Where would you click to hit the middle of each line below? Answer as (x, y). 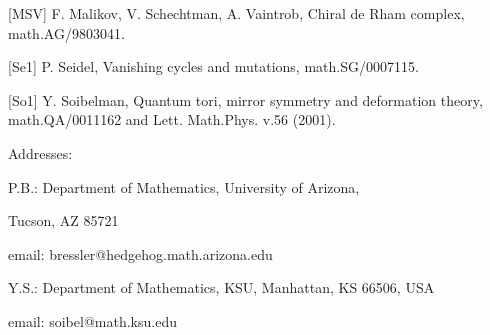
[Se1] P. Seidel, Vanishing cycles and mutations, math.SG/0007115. (213, 66)
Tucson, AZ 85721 (63, 220)
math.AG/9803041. (66, 32)
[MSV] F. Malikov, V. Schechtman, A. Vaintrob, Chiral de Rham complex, (236, 13)
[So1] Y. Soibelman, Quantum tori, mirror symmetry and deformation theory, (245, 99)
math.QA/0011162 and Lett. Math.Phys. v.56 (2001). (172, 119)
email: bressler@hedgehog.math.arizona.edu (140, 253)
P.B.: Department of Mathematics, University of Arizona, (184, 186)
